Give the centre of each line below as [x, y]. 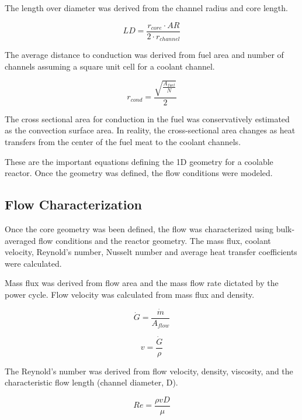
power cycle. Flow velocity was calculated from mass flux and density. [130, 295]
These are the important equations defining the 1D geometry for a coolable [139, 161]
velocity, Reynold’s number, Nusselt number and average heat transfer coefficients [151, 252]
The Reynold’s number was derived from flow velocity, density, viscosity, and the [149, 371]
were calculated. [33, 263]
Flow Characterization [73, 204]
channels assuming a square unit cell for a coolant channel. [110, 66]
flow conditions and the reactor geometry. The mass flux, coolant [155, 240]
